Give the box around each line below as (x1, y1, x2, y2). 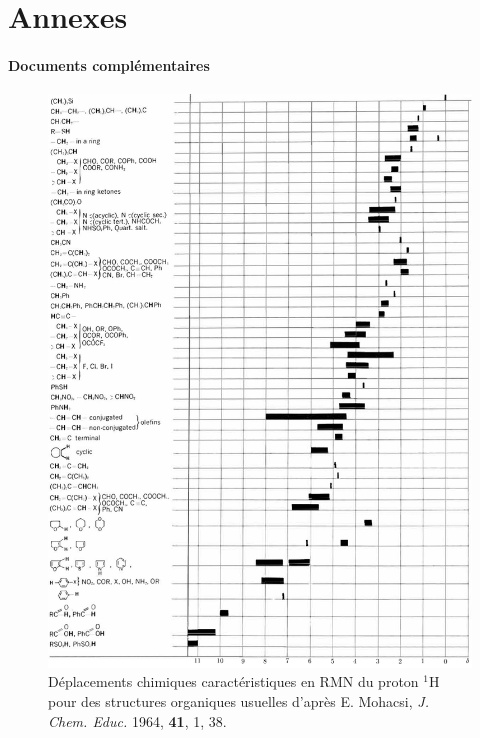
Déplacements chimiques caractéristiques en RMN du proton (48, 671, 419, 692)
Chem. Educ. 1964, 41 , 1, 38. (48, 710, 227, 731)
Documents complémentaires (8, 54, 210, 75)
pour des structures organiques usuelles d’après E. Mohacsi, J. (48, 690, 429, 711)
